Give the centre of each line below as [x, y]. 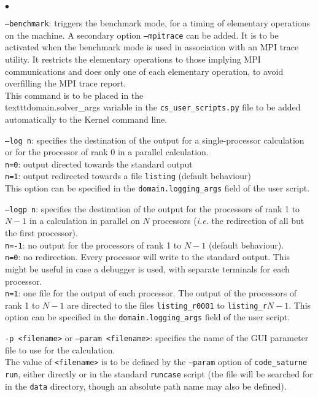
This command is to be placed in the [74, 95]
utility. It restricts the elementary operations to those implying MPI [133, 59]
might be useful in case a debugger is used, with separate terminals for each [147, 268]
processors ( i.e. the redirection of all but [228, 221]
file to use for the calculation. [60, 349]
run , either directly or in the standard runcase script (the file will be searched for [159, 373]
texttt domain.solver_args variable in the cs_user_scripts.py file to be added [153, 107]
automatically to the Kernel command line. [86, 119]
